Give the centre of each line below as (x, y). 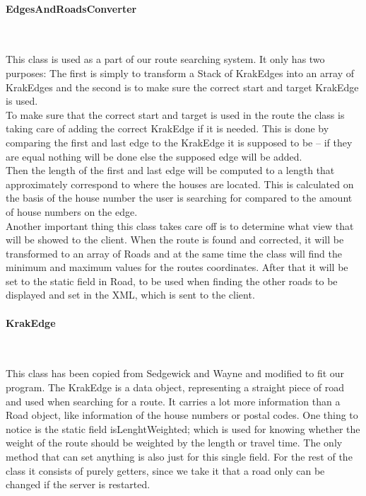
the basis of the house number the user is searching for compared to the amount (179, 198)
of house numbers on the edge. (72, 211)
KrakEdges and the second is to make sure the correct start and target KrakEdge (182, 87)
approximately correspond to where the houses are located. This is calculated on (180, 184)
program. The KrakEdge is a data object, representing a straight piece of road (175, 387)
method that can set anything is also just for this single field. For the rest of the (179, 457)
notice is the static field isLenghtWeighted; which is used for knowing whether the (183, 428)
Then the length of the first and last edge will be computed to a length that (170, 170)
